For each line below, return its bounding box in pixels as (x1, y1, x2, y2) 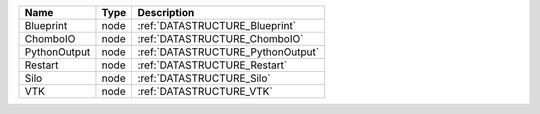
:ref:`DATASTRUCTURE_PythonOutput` (137, 45, 320, 59)
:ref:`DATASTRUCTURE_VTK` (137, 85, 274, 98)
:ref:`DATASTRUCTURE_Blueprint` (137, 19, 297, 32)
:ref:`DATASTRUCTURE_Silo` (137, 71, 271, 85)
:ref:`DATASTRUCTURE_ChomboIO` (137, 32, 304, 45)
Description (137, 6, 195, 19)
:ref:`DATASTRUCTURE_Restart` (137, 58, 288, 72)
